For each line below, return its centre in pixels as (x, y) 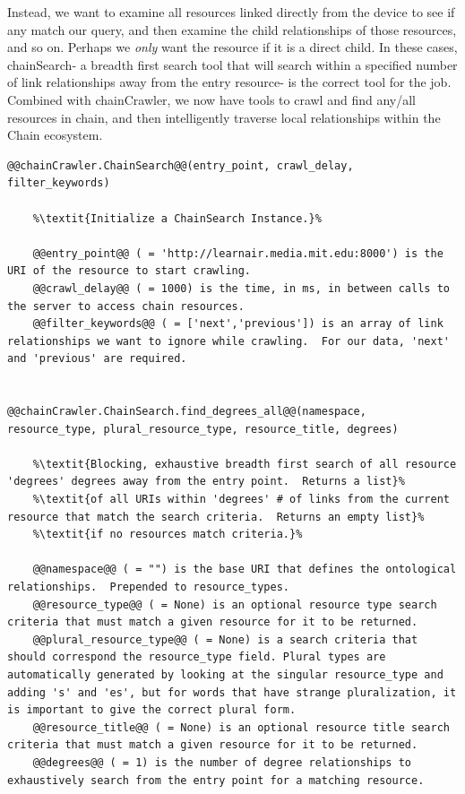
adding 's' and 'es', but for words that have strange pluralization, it (232, 692)
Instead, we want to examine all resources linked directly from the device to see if (231, 12)
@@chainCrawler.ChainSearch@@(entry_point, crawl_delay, (181, 165)
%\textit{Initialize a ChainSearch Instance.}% (177, 218)
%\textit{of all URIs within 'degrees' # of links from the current (241, 500)
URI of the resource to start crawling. (129, 271)
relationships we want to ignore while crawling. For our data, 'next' (228, 341)
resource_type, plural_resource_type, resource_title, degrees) (203, 429)
